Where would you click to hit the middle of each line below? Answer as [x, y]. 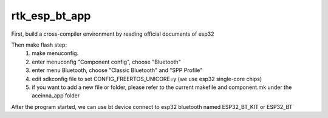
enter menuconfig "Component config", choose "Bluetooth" [107, 62]
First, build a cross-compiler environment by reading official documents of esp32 [113, 34]
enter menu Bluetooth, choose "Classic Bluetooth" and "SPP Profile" [117, 70]
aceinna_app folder [56, 96]
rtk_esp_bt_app [51, 16]
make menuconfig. [55, 53]
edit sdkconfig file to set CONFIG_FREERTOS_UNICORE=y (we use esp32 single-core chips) [147, 79]
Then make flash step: [39, 45]
